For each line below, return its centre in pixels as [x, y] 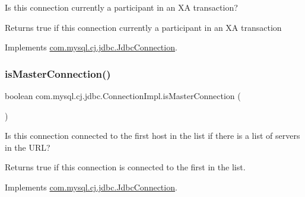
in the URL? [28, 147]
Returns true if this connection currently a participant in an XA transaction [143, 27]
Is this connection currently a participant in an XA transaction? [121, 7]
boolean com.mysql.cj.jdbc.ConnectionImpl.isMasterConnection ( [123, 96]
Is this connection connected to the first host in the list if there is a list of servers [152, 136]
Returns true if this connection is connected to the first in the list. [125, 167]
